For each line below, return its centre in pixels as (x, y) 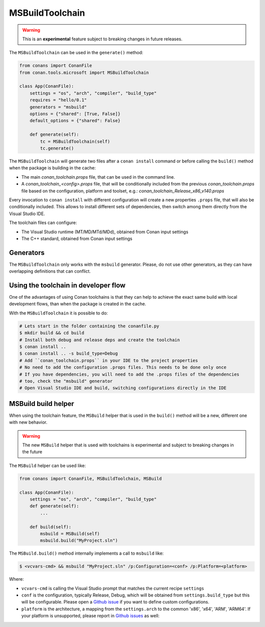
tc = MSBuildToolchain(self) (75, 141)
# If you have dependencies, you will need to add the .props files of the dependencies (130, 374)
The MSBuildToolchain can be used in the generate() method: (76, 53)
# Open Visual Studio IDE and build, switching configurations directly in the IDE (123, 388)
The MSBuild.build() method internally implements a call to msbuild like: (86, 553)
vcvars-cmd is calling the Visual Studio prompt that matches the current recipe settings (113, 588)
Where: (16, 579)
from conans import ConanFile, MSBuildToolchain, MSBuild (91, 478)
